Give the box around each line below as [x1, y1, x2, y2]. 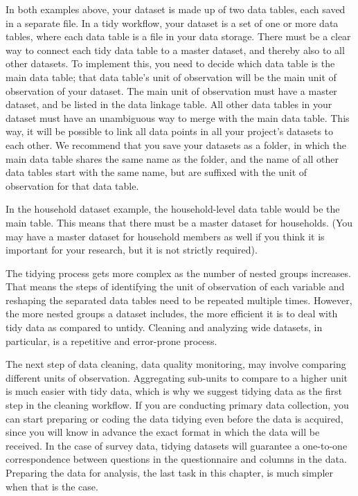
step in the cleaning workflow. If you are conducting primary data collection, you [6, 398, 349, 412]
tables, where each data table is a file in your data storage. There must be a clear [6, 29, 351, 44]
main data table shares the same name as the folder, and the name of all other [6, 151, 339, 166]
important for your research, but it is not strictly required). [6, 242, 258, 257]
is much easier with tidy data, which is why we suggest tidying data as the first [6, 384, 342, 398]
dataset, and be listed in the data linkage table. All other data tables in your [6, 97, 332, 112]
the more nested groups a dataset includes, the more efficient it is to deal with [6, 306, 338, 321]
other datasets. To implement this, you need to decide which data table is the [6, 56, 335, 71]
